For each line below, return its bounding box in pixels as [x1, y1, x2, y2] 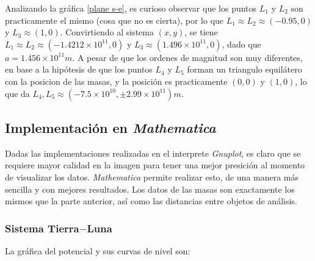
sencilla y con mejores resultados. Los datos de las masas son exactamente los [5, 182, 295, 195]
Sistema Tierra [5, 220, 79, 235]
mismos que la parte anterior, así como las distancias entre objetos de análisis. [5, 195, 297, 207]
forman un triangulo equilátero [187, 63, 302, 76]
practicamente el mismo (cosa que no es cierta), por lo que [5, 13, 224, 26]
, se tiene [184, 26, 218, 38]
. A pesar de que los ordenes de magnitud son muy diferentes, [72, 51, 303, 63]
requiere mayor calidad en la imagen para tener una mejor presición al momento [5, 159, 305, 171]
